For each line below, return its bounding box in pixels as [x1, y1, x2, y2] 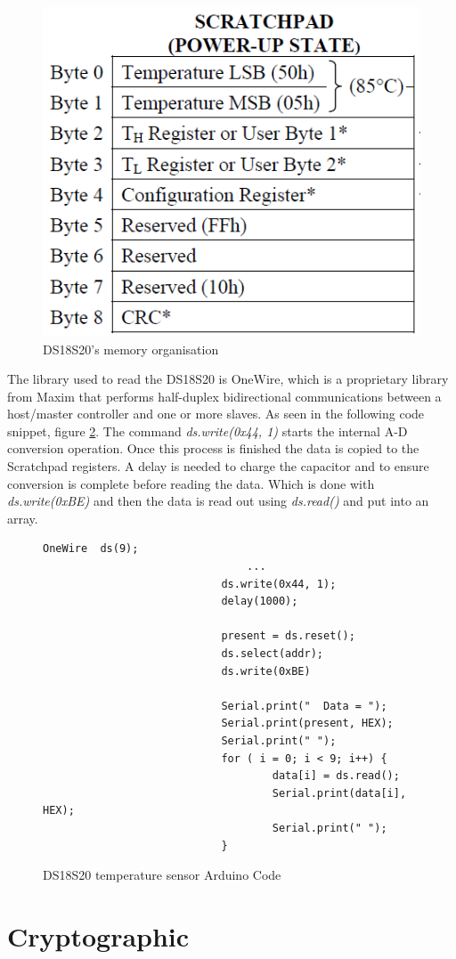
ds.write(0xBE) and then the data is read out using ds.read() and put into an [7, 492, 429, 510]
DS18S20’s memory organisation [43, 339, 219, 358]
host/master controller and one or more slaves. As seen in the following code [7, 404, 425, 423]
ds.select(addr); [221, 647, 323, 661]
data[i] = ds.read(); [272, 769, 400, 783]
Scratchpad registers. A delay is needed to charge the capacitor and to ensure [7, 457, 429, 475]
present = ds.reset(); [221, 630, 355, 643]
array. [7, 508, 38, 527]
